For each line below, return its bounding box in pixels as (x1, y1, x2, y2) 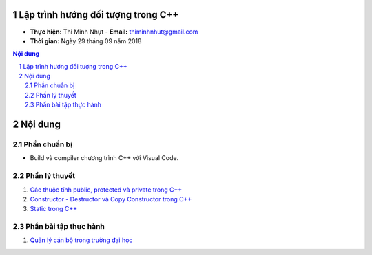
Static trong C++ (30, 205, 77, 213)
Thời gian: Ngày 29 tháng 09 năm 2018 (30, 36, 142, 45)
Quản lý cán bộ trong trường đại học (30, 236, 133, 244)
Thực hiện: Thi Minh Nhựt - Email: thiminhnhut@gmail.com (30, 27, 198, 36)
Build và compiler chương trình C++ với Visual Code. (30, 154, 179, 162)
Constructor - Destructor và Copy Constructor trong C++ (30, 195, 192, 203)
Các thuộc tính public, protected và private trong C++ (30, 186, 183, 194)
